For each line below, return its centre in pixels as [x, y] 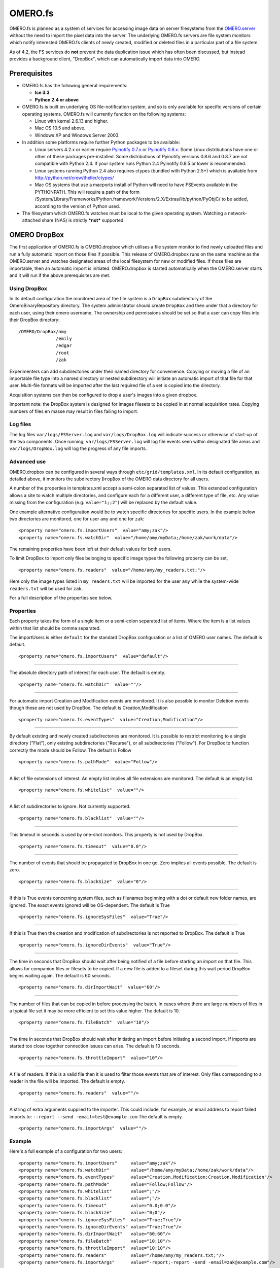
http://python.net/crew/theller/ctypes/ [74, 178]
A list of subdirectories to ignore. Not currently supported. [70, 806]
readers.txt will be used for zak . [46, 588]
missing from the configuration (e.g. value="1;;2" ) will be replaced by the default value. [103, 503]
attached [31, 220]
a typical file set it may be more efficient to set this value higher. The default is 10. [95, 1011]
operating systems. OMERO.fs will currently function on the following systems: [104, 114]
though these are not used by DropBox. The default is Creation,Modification [89, 708]
